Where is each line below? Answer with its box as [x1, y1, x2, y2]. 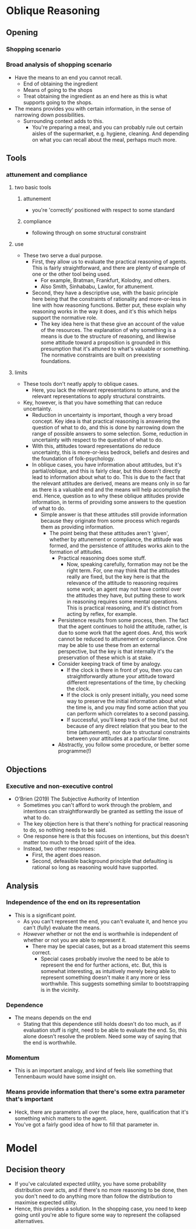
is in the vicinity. [40, 986, 80, 993]
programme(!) [58, 748, 92, 755]
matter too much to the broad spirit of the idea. [23, 839, 136, 846]
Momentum [6, 1054, 40, 1062]
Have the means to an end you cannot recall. [14, 74, 123, 81]
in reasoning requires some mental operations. [66, 598, 179, 605]
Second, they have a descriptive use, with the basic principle [32, 289, 178, 296]
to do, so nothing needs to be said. [23, 827, 107, 834]
